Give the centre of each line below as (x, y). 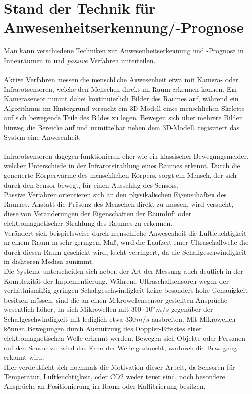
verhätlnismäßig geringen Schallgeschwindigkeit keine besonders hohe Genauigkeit (126, 290)
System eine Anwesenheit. (43, 137)
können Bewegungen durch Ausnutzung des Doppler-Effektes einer (103, 328)
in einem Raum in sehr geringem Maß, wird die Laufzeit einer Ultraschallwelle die (126, 242)
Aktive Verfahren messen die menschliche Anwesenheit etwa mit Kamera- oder (121, 79)
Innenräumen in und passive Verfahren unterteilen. (80, 60)
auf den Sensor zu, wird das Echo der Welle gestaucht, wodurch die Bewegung (120, 347)
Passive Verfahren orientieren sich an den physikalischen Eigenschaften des (115, 194)
